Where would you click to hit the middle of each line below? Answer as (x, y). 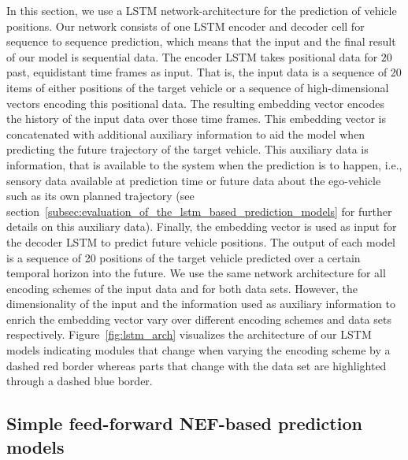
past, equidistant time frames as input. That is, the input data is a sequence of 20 (204, 72)
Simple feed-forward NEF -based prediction (184, 423)
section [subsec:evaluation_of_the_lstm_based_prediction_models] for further (199, 211)
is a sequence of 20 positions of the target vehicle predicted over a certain (184, 257)
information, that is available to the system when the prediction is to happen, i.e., (204, 164)
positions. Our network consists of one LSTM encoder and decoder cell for (185, 26)
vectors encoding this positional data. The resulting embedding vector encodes (196, 103)
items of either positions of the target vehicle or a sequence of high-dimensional (198, 87)
